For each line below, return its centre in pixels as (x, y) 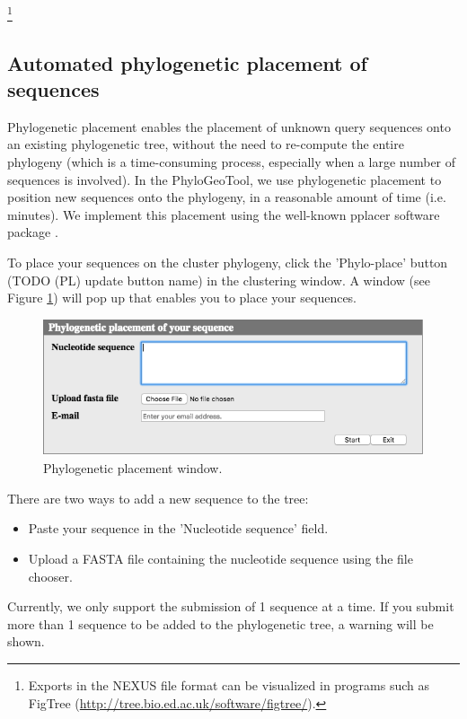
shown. (26, 641)
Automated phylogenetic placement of (187, 62)
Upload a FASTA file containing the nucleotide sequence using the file (220, 558)
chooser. (50, 576)
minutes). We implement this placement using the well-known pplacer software (224, 214)
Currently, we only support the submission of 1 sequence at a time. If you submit (231, 606)
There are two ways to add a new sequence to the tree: (158, 498)
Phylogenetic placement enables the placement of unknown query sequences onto (229, 126)
